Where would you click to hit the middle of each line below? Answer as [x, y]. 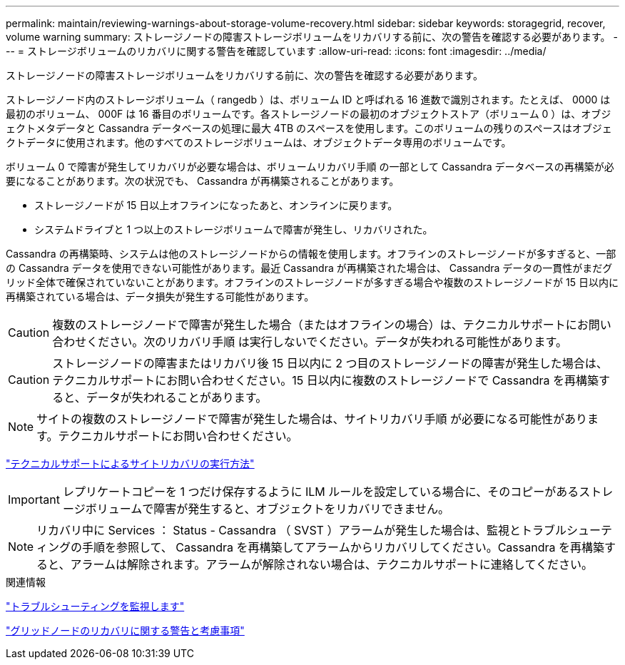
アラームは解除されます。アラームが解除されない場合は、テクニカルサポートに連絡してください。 [331, 564]
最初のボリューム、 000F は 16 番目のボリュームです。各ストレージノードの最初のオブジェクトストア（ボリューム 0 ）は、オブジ [309, 114]
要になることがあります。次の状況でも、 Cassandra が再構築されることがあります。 [203, 181]
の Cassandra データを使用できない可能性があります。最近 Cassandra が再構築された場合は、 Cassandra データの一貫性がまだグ [309, 268]
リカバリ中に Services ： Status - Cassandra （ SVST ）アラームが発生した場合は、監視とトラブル [301, 530]
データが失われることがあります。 [177, 397]
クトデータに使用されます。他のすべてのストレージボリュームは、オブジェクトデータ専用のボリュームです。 [259, 142]
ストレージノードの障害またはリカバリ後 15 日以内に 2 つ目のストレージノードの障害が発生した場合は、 [330, 363]
